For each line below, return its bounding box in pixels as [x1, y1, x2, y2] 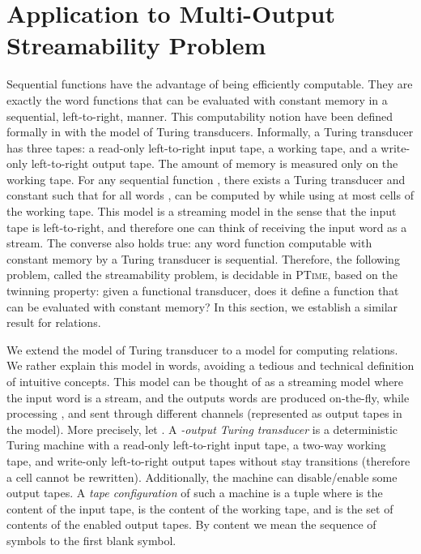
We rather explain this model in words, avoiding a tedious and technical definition [6, 357, 415, 374]
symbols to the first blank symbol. [6, 531, 176, 548]
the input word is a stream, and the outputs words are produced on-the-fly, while [6, 389, 410, 406]
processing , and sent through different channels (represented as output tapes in [6, 405, 402, 422]
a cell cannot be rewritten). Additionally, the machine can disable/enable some [6, 468, 398, 485]
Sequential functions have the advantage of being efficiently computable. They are [6, 75, 413, 92]
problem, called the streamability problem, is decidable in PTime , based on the [6, 266, 398, 283]
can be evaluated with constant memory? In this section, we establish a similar [6, 298, 398, 315]
